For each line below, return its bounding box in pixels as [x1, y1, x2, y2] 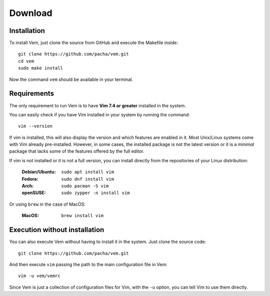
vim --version [18, 123, 52, 129]
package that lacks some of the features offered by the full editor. [9, 148, 144, 154]
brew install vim [61, 213, 103, 219]
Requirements [9, 89, 54, 98]
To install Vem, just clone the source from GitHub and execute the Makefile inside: [9, 40, 178, 46]
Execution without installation [9, 226, 104, 234]
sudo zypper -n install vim [61, 190, 130, 196]
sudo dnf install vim [61, 176, 114, 182]
